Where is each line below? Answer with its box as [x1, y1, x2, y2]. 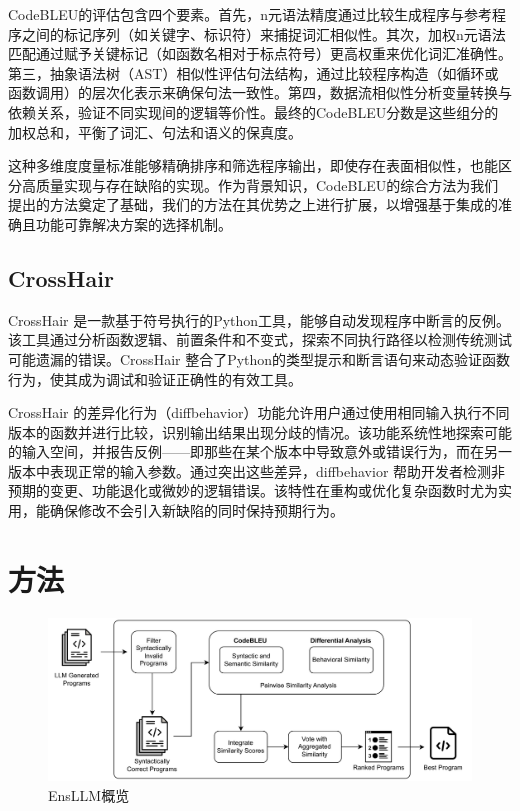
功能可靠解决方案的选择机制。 [35, 213, 232, 234]
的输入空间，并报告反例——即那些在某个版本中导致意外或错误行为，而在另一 [8, 441, 512, 462]
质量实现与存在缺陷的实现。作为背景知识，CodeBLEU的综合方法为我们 [35, 174, 499, 195]
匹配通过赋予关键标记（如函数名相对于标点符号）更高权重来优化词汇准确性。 [8, 43, 512, 64]
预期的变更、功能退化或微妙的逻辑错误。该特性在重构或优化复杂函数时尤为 [8, 480, 498, 501]
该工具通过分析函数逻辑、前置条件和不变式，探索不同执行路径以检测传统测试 [8, 329, 512, 350]
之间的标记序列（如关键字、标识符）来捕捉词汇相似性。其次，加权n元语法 [21, 23, 506, 44]
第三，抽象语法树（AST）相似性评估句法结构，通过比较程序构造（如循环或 [8, 62, 499, 83]
